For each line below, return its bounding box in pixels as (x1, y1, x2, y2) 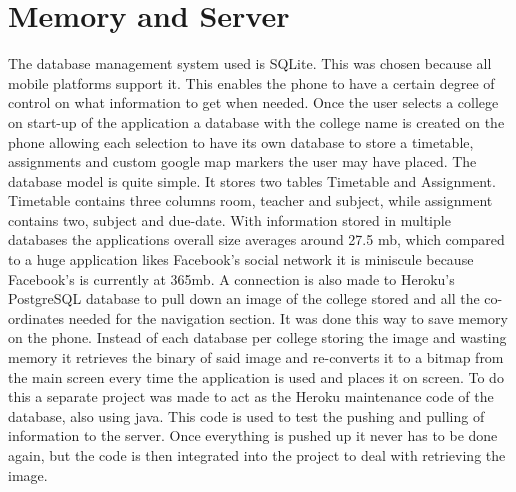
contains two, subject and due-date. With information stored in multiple (8, 209, 451, 230)
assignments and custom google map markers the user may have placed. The (8, 151, 477, 172)
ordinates (8, 307, 65, 328)
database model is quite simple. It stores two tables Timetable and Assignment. (8, 170, 496, 191)
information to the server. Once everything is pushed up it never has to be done (8, 425, 498, 446)
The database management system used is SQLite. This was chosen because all (8, 53, 492, 74)
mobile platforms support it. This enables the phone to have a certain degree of (8, 72, 495, 93)
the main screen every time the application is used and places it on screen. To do (8, 366, 504, 387)
